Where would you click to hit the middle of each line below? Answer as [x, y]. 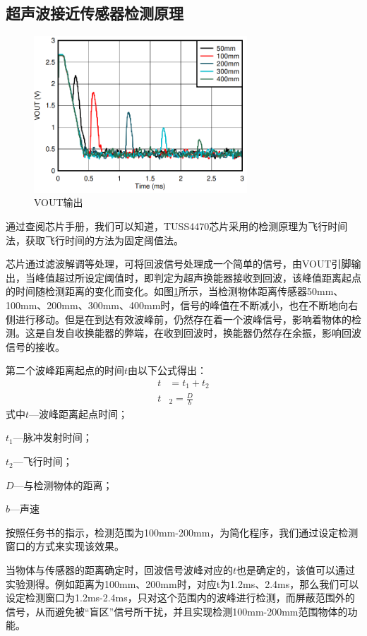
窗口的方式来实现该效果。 [65, 546]
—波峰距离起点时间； [79, 413]
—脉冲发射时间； [53, 437]
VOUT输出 [59, 202]
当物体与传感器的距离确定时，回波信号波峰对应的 [119, 570]
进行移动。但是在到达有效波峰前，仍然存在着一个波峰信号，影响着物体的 [183, 319]
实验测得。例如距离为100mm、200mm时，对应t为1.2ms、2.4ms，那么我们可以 [182, 583]
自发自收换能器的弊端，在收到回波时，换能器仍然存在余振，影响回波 [203, 333]
